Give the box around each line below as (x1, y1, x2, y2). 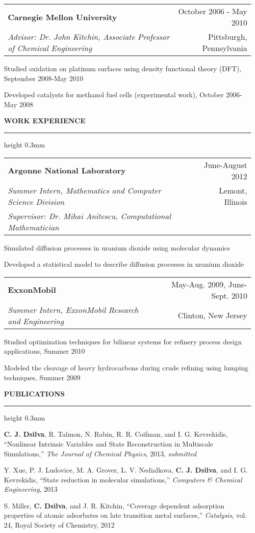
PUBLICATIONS (4, 389, 65, 399)
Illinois (224, 196, 247, 207)
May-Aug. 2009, (171, 278, 226, 290)
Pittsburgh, (208, 31, 247, 42)
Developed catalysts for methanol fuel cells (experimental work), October (4, 89, 224, 100)
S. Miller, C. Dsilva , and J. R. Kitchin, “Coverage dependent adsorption (4, 500, 225, 510)
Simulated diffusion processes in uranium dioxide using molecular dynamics (4, 242, 230, 252)
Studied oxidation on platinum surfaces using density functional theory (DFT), (4, 63, 241, 73)
